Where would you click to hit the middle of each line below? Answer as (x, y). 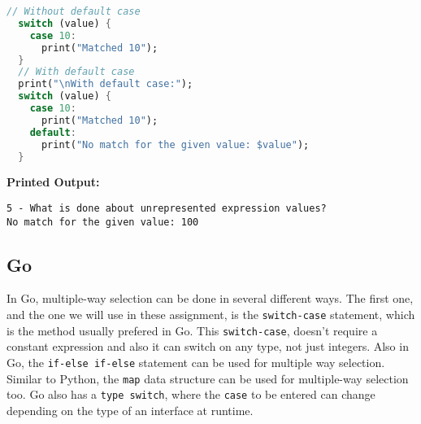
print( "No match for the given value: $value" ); (175, 144)
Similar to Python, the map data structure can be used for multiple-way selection (208, 378)
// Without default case (74, 11)
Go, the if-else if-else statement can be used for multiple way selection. (196, 362)
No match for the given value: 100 (103, 222)
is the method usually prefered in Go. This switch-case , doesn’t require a (192, 330)
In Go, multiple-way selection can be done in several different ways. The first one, (210, 298)
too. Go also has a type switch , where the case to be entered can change (191, 394)
